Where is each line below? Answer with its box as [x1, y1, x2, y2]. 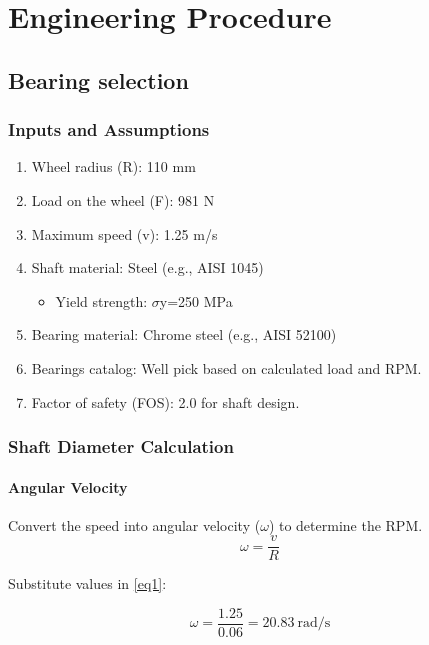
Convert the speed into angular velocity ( [8, 514, 261, 535]
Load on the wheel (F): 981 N [31, 189, 215, 210]
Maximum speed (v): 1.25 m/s [31, 223, 218, 244]
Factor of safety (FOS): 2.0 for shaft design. [31, 391, 300, 412]
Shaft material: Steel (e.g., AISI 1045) [31, 257, 264, 278]
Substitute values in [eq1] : [8, 573, 167, 594]
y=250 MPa [159, 290, 233, 311]
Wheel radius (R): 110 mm [31, 156, 196, 177]
